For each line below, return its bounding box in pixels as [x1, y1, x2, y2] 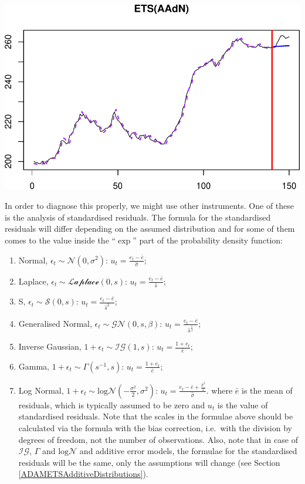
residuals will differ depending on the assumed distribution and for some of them [5, 222, 295, 235]
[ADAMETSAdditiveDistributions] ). [18, 468, 148, 480]
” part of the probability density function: [133, 233, 283, 246]
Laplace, [18, 275, 49, 287]
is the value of [217, 398, 268, 411]
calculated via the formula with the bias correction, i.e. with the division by [18, 421, 292, 434]
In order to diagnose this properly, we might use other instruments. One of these [5, 199, 294, 212]
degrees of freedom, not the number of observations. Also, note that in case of [18, 433, 298, 445]
